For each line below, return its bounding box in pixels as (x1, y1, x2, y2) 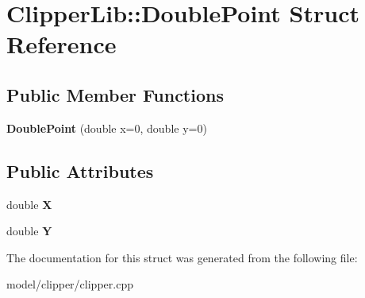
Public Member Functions (6, 82, 224, 106)
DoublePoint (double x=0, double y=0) (6, 119, 207, 136)
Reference (6, 28, 117, 60)
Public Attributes (6, 158, 154, 183)
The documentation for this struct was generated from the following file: (6, 249, 358, 265)
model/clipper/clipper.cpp (6, 276, 133, 292)
